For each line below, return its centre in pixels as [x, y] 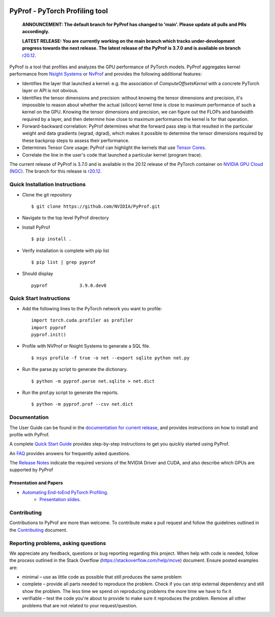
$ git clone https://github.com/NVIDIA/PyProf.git [96, 206]
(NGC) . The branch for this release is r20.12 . [56, 171]
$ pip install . [51, 239]
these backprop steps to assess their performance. [76, 140]
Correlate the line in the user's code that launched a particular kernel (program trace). [112, 155]
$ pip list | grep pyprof [64, 262]
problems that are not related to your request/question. [80, 605]
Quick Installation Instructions [48, 185]
